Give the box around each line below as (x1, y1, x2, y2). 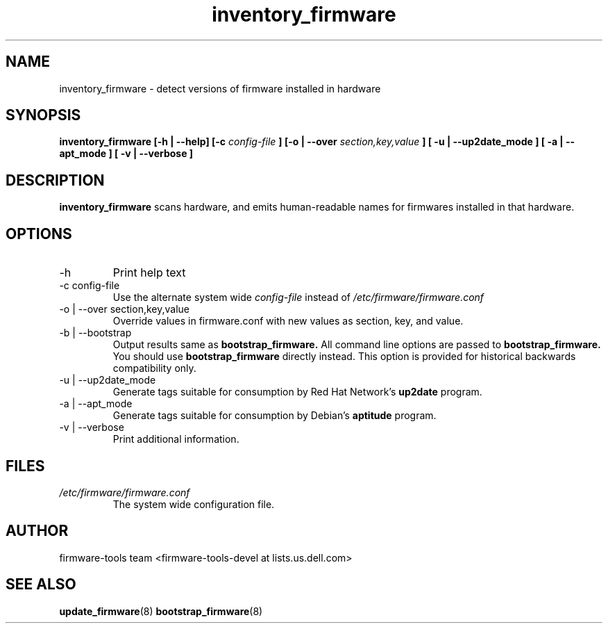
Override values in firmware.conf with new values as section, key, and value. (112, 315, 464, 327)
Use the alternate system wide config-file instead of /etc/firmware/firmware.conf (112, 291, 484, 304)
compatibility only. (112, 362, 196, 375)
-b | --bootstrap (59, 327, 132, 339)
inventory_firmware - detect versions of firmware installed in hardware (59, 82, 381, 95)
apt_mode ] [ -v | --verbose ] (59, 147, 194, 160)
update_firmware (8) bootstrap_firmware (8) (59, 605, 263, 617)
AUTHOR (6, 522, 69, 540)
